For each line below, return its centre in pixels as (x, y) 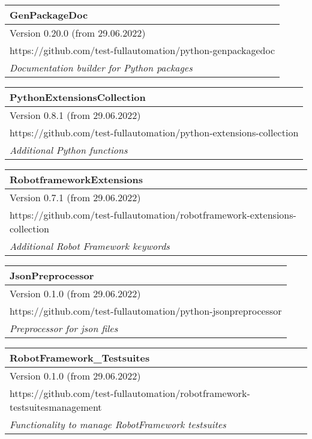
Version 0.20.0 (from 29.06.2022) (78, 33)
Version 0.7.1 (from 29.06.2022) (75, 197)
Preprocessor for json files (64, 328)
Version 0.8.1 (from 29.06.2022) (75, 115)
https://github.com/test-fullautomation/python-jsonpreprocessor (146, 311)
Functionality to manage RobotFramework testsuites (118, 424)
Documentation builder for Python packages (101, 68)
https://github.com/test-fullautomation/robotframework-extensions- (153, 215)
